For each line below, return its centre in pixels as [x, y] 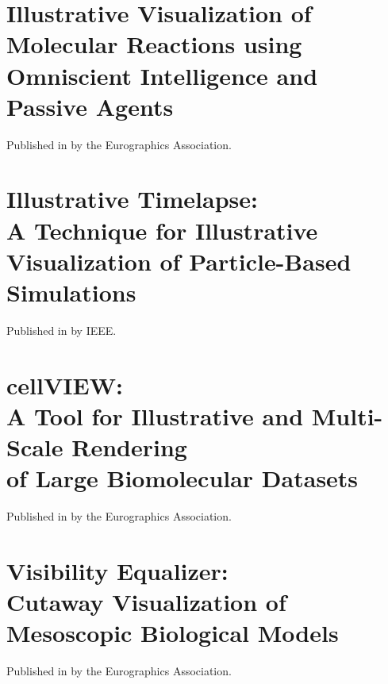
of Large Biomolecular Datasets [182, 478]
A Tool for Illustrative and [155, 415]
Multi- [347, 415]
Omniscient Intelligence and [162, 75]
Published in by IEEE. [61, 330]
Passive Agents [90, 106]
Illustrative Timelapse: [132, 199]
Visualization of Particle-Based [179, 261]
